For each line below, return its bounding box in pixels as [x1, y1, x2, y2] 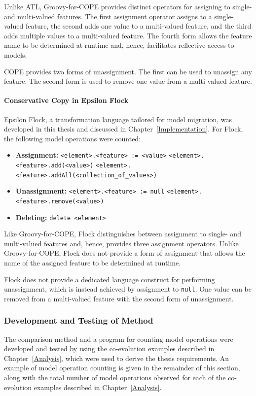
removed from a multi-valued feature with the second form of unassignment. [4, 293, 234, 303]
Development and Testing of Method [4, 314, 153, 327]
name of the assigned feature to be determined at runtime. [4, 258, 181, 268]
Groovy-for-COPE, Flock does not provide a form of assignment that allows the [4, 248, 245, 258]
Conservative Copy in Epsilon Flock [4, 95, 129, 105]
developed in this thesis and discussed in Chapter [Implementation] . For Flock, [4, 124, 243, 134]
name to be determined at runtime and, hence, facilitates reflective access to [4, 40, 234, 50]
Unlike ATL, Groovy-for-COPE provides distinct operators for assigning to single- [4, 1, 252, 11]
